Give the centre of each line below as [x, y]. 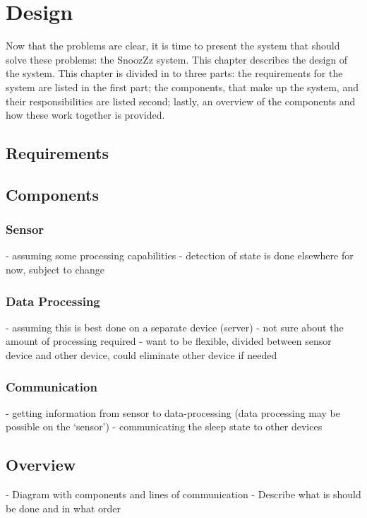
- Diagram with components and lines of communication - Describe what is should [183, 494]
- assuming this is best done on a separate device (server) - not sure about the [175, 327]
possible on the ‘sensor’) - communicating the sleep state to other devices [164, 426]
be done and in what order [64, 508]
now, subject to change [55, 270]
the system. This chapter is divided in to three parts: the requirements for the [174, 73]
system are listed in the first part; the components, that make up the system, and [182, 87]
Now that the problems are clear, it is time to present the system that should [173, 46]
